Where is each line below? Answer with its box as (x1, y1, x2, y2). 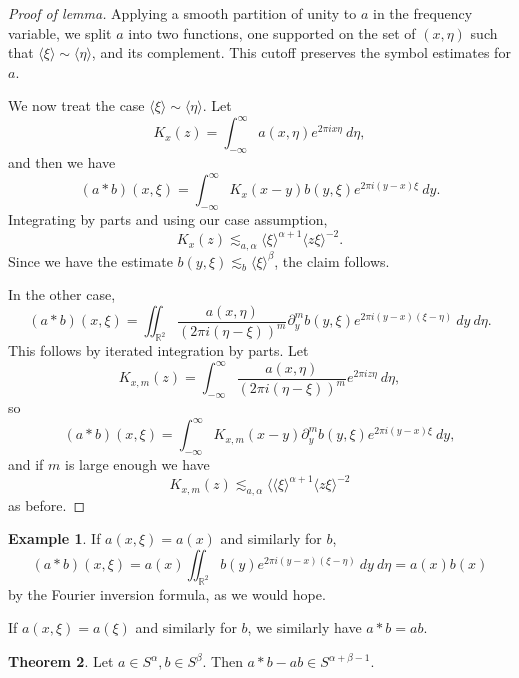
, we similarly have (247, 617, 362, 638)
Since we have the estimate (8, 250, 173, 271)
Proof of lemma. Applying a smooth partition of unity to (8, 3, 357, 23)
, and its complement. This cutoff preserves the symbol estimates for (91, 42, 511, 63)
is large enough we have (65, 453, 210, 474)
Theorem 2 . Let (8, 651, 114, 672)
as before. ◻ (8, 494, 86, 515)
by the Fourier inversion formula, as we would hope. (8, 583, 326, 604)
